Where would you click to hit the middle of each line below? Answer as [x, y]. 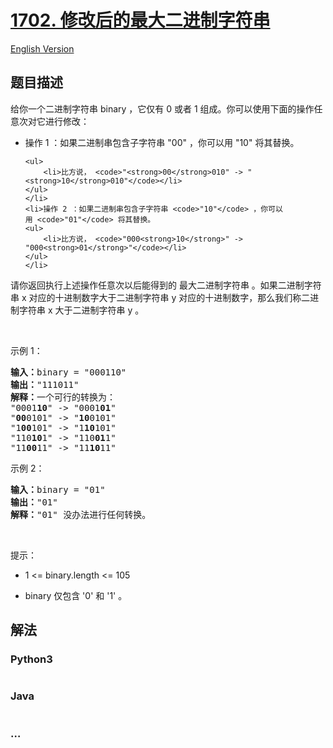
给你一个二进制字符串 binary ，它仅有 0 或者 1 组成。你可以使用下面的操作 [162, 108]
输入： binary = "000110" [68, 372]
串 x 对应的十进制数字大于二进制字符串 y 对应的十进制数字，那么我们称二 [160, 297]
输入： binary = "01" [58, 489]
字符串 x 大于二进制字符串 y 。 [81, 310]
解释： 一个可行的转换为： [63, 397]
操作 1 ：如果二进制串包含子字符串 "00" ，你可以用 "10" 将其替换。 [162, 142]
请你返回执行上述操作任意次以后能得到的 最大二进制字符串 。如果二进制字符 [166, 285]
